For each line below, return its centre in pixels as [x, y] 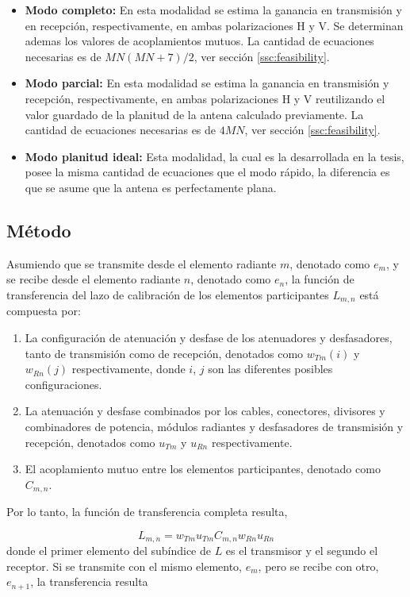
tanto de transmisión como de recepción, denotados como [164, 353]
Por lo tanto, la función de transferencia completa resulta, [147, 512]
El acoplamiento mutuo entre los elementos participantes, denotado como [203, 469]
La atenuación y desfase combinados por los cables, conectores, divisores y [205, 411]
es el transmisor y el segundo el [302, 551]
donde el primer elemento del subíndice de [109, 551]
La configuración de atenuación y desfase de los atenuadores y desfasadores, [209, 337]
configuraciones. [63, 384]
